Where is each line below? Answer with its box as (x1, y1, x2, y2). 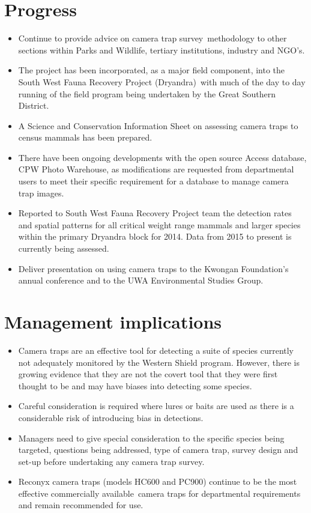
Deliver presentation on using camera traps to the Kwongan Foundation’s (18, 262, 289, 275)
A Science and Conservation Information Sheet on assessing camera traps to (18, 119, 298, 132)
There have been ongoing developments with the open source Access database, (18, 151, 307, 163)
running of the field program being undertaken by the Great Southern (18, 87, 276, 100)
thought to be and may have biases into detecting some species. (18, 379, 252, 392)
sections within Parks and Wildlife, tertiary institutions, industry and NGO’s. (18, 43, 305, 56)
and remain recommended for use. (18, 499, 143, 511)
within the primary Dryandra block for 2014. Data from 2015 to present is (18, 230, 292, 243)
